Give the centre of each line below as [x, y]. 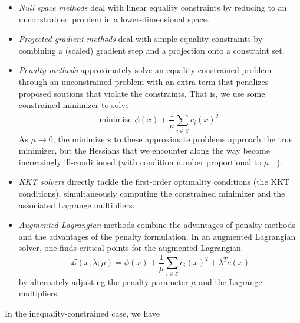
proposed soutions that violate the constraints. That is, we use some [142, 93]
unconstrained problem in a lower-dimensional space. [114, 19]
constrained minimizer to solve [74, 105]
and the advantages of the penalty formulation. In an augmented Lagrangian [157, 236]
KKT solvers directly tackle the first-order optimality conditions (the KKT [154, 182]
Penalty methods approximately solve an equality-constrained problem [145, 70]
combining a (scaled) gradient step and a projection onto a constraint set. [151, 50]
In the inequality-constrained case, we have [83, 313]
